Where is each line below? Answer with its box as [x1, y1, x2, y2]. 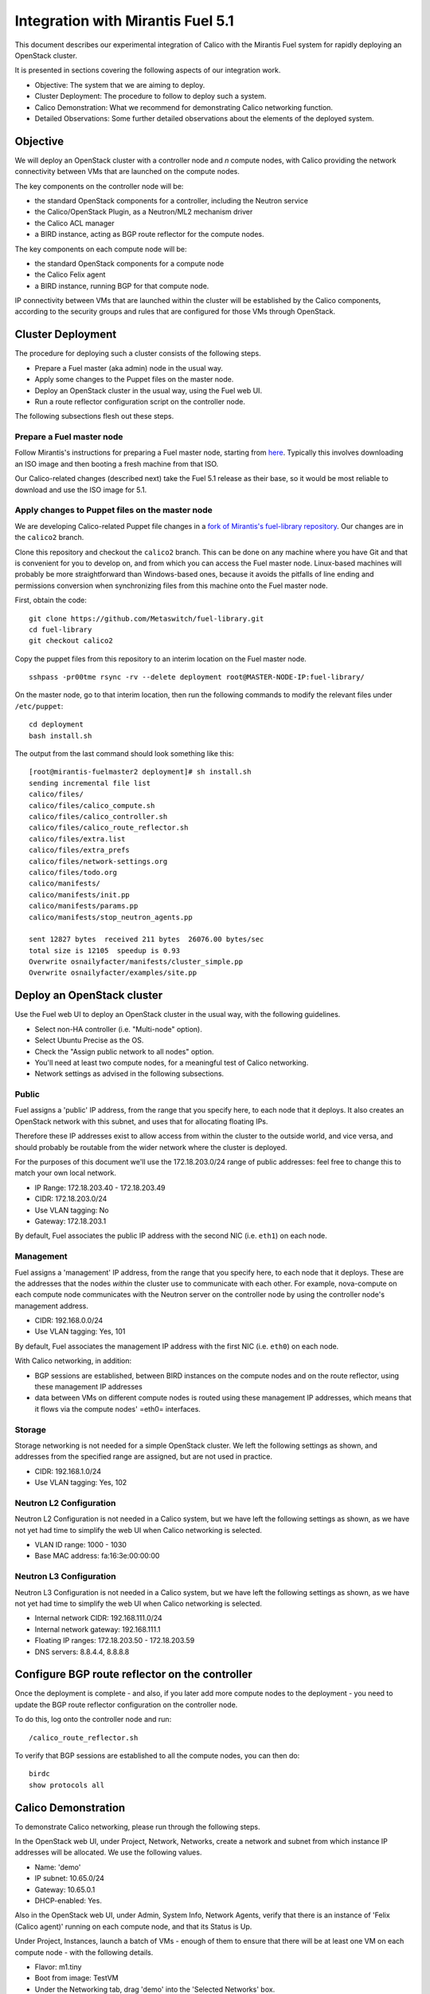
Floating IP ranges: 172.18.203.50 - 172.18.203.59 [34, 1636, 195, 1645]
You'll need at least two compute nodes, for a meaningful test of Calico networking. [34, 1058, 309, 1067]
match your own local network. [14, 1168, 117, 1178]
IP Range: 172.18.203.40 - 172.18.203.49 [34, 1183, 166, 1192]
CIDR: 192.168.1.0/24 [34, 1466, 101, 1476]
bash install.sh [29, 731, 92, 740]
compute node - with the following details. [14, 1947, 154, 1957]
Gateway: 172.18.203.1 [34, 1216, 107, 1226]
